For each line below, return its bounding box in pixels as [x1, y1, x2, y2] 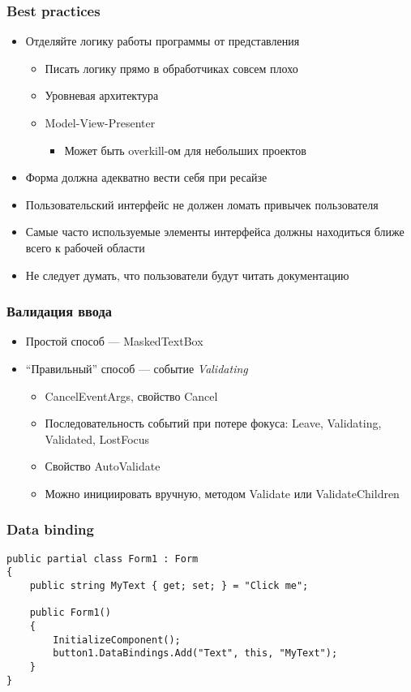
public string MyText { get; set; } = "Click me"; [29, 580, 309, 592]
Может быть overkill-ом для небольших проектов [64, 141, 306, 158]
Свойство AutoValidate [45, 458, 161, 475]
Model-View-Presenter [45, 114, 156, 131]
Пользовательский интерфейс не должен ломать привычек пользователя [25, 196, 379, 213]
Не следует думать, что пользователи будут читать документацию [25, 266, 349, 283]
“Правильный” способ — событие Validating [25, 359, 248, 376]
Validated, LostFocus [45, 430, 150, 447]
